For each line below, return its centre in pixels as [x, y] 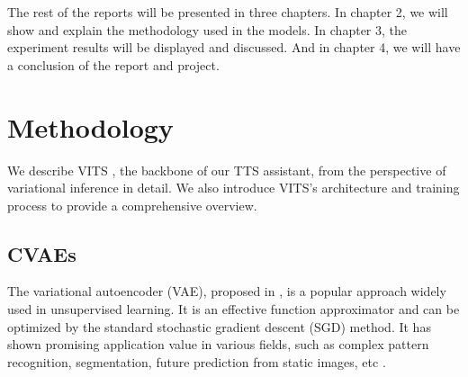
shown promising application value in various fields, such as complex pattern [218, 344]
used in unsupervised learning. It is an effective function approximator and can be [234, 309]
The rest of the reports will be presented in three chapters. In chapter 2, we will [228, 12]
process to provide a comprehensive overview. [132, 205]
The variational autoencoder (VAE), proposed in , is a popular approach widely [227, 291]
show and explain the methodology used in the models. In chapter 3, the [207, 29]
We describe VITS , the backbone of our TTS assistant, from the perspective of [227, 170]
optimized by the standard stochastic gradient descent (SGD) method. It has [219, 326]
